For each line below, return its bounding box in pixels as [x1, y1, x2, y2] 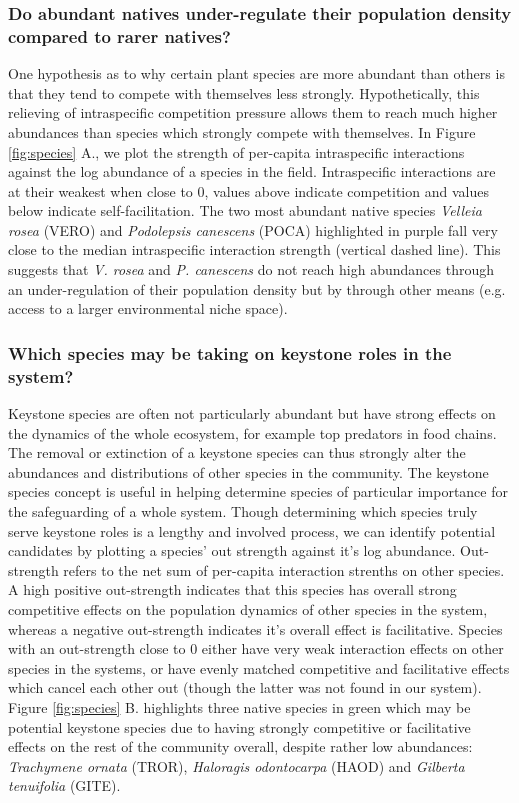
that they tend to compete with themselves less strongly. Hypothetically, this [8, 82, 480, 103]
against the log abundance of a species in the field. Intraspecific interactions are [8, 161, 496, 182]
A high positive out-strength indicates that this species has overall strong [8, 579, 457, 600]
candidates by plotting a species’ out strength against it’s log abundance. [8, 540, 456, 561]
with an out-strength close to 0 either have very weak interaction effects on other [8, 638, 504, 659]
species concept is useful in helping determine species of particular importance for [8, 481, 508, 502]
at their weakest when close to [8, 180, 193, 201]
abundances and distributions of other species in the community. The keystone [8, 461, 489, 482]
